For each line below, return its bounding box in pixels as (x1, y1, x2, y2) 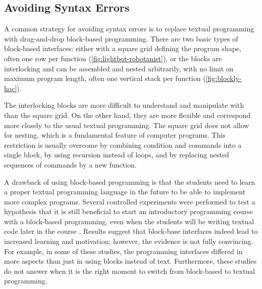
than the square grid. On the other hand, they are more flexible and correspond (4, 109, 251, 120)
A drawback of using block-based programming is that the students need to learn (4, 176, 255, 187)
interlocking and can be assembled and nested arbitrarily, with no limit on (4, 63, 234, 73)
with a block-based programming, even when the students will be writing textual (4, 216, 254, 226)
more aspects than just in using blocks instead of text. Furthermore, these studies (4, 256, 256, 266)
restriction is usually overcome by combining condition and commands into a (4, 139, 242, 150)
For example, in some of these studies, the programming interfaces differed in (4, 245, 243, 256)
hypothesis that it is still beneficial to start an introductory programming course (4, 206, 253, 217)
